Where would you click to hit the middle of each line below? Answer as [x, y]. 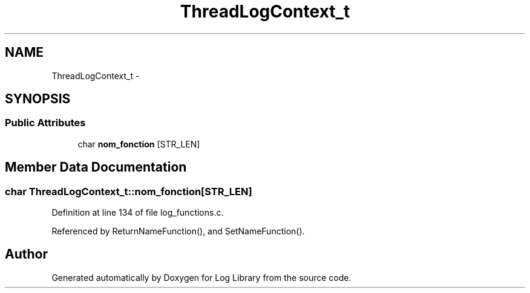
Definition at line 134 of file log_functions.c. [138, 213]
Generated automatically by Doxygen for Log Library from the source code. [201, 277]
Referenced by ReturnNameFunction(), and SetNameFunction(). [178, 231]
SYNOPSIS [38, 99]
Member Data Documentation [96, 167]
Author [26, 254]
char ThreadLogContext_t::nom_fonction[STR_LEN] [129, 191]
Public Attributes [45, 123]
